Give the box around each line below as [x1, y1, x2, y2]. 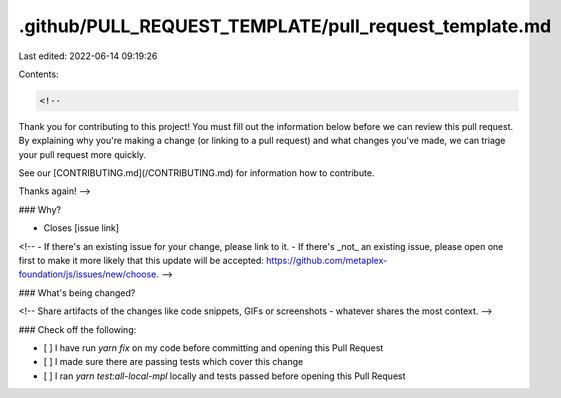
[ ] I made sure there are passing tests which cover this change [43, 356, 304, 368]
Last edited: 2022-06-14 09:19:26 [18, 50, 158, 62]
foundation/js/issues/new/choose [18, 268, 157, 280]
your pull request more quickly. [18, 148, 147, 160]
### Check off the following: [18, 323, 137, 335]
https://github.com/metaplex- [266, 255, 388, 267]
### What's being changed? [18, 286, 136, 299]
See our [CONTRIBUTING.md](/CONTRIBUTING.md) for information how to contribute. [18, 167, 375, 179]
